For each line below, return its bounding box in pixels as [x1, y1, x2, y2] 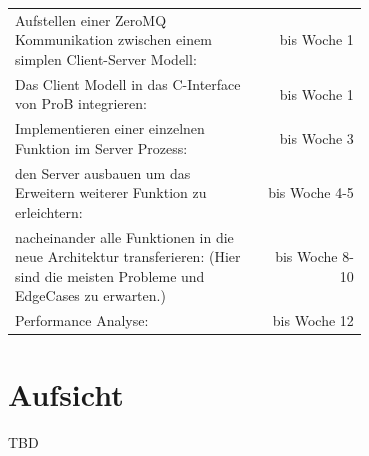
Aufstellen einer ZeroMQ [15, 9, 167, 30]
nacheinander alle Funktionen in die [15, 226, 234, 247]
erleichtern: [15, 201, 83, 222]
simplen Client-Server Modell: [15, 48, 197, 69]
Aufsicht [8, 373, 124, 414]
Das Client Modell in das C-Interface [15, 73, 241, 94]
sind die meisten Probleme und [15, 265, 205, 286]
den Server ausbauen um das [15, 162, 191, 183]
